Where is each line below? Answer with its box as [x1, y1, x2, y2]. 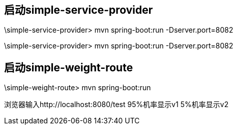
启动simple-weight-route [4, 61, 133, 74]
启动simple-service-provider [4, 4, 153, 16]
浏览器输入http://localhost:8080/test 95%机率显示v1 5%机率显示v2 [4, 100, 229, 109]
